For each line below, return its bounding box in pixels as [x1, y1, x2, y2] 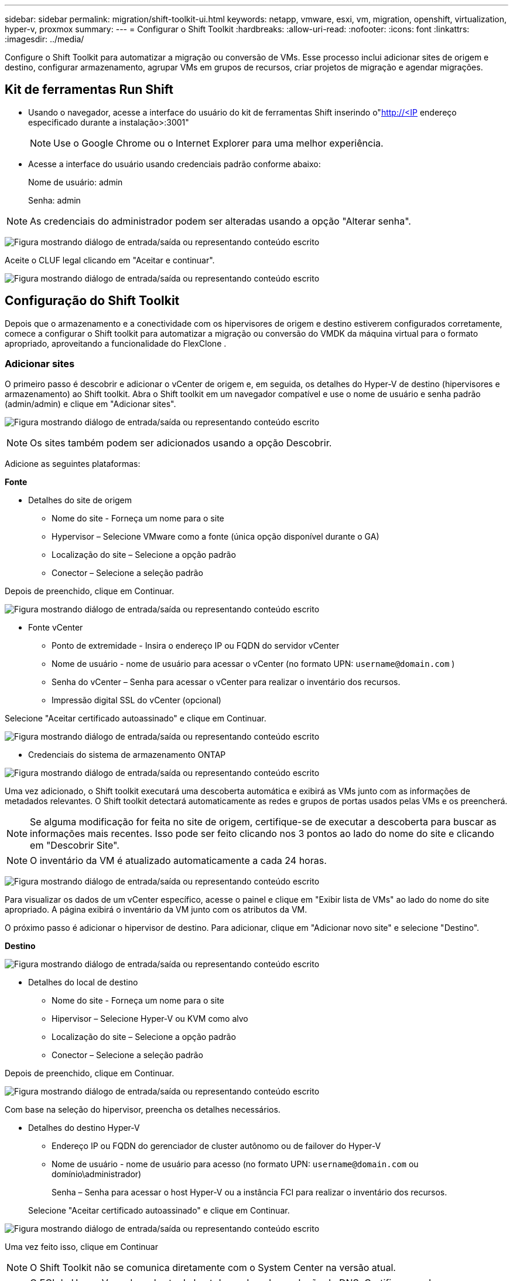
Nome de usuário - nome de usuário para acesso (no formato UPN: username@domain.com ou [52, 1159, 419, 1170]
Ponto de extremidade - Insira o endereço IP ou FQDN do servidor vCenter [52, 640, 340, 651]
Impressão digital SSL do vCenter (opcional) [52, 695, 221, 706]
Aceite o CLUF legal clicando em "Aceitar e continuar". [5, 255, 215, 265]
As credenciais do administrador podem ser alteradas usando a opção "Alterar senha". [30, 215, 411, 227]
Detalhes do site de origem [28, 495, 132, 506]
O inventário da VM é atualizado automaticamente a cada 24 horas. [30, 855, 327, 867]
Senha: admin [28, 195, 81, 205]
